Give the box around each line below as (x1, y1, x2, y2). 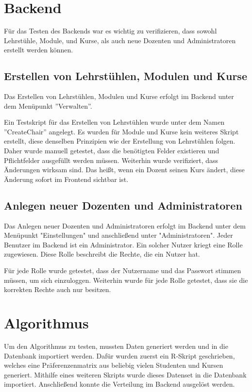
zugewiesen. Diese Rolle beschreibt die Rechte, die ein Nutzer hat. (4, 249, 200, 259)
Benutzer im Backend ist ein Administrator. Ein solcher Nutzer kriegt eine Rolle (4, 239, 243, 249)
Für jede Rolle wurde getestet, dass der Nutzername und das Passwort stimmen (4, 265, 241, 276)
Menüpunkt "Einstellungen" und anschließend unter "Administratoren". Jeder (4, 230, 233, 240)
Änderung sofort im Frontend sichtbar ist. (4, 174, 129, 184)
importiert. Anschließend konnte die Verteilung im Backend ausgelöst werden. (4, 379, 235, 389)
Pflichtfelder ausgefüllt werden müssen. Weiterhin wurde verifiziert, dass (4, 155, 218, 165)
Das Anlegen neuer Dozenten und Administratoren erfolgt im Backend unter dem (4, 220, 246, 230)
